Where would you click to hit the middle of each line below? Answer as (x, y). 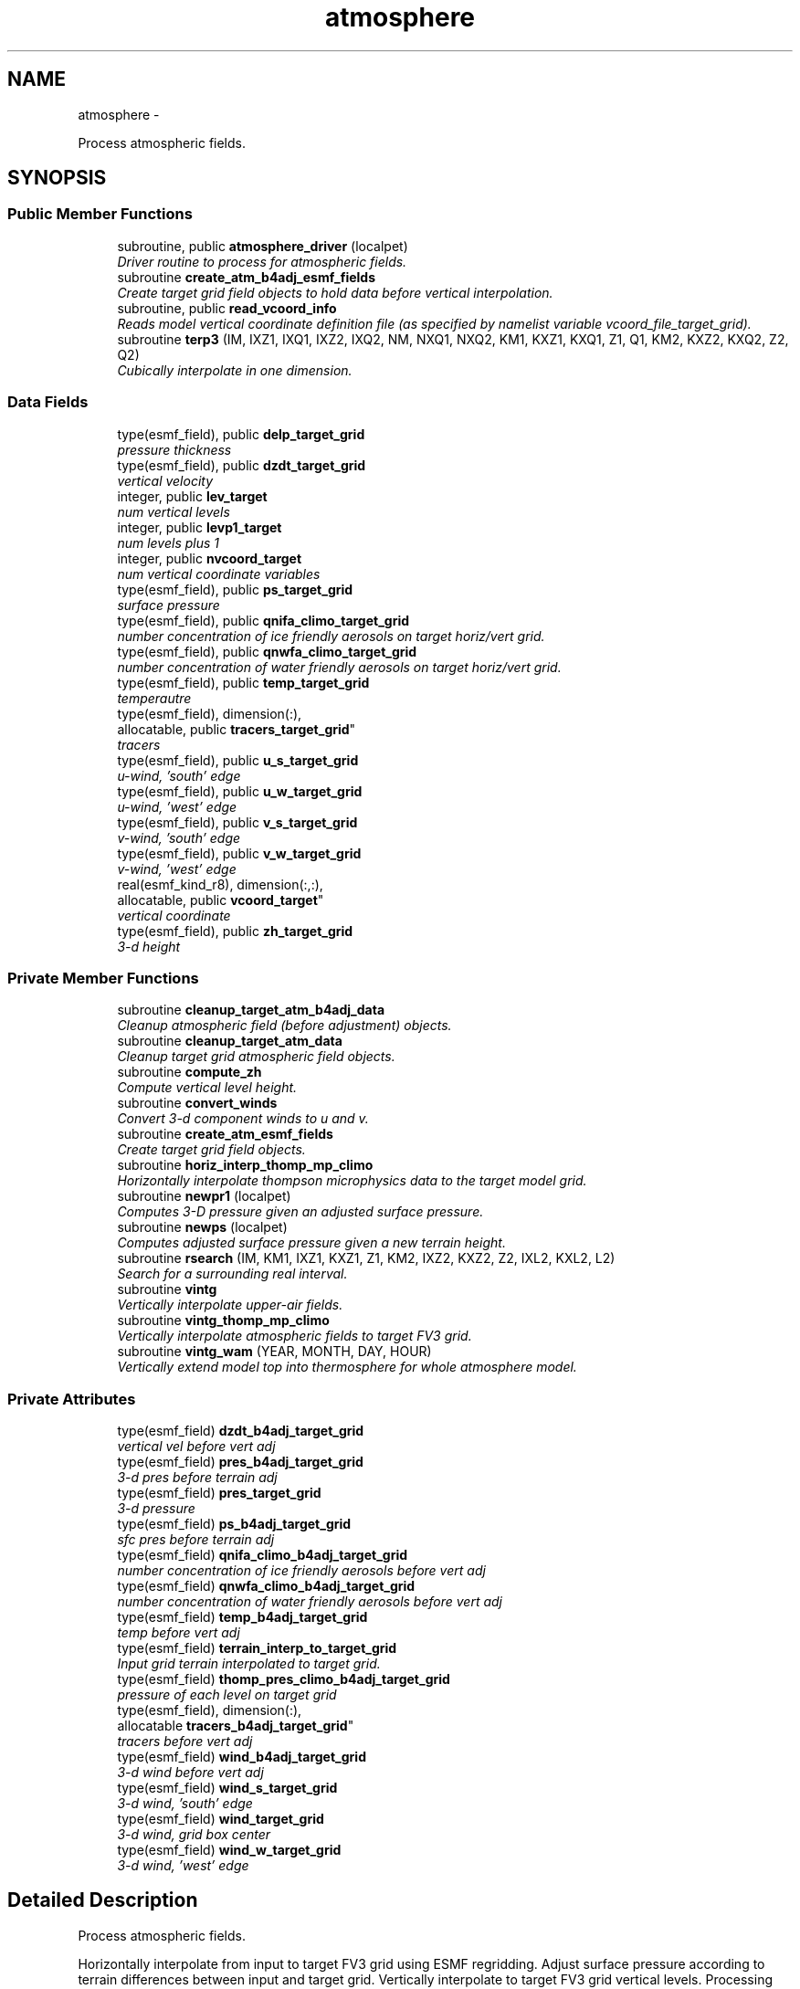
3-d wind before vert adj (190, 1773)
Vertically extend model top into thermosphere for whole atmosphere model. (347, 1367)
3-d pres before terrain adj (197, 1478)
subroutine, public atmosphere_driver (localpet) (263, 246)
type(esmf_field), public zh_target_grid (235, 931)
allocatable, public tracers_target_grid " (237, 729)
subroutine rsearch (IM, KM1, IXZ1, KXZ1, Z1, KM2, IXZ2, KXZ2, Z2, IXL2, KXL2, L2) (366, 1258)
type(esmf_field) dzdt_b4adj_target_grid (241, 1431)
